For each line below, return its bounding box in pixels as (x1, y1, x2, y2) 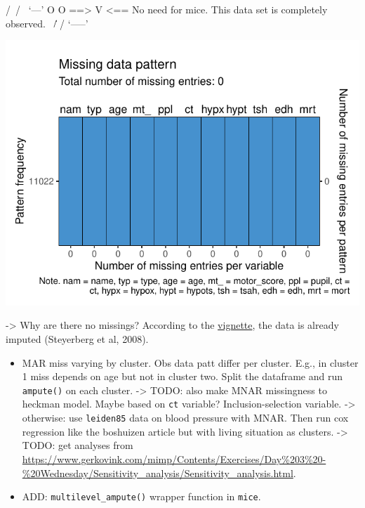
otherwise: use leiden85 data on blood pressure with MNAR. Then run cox (22, 410, 349, 425)
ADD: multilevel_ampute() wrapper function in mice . (22, 489, 261, 504)
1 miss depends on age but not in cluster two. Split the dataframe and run (22, 369, 343, 384)
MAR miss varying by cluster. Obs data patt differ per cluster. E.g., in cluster (22, 355, 359, 370)
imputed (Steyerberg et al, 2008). (6, 332, 149, 346)
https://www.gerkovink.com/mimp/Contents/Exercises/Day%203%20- (22, 451, 326, 466)
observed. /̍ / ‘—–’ (6, 15, 88, 30)
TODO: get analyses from (22, 438, 133, 452)
